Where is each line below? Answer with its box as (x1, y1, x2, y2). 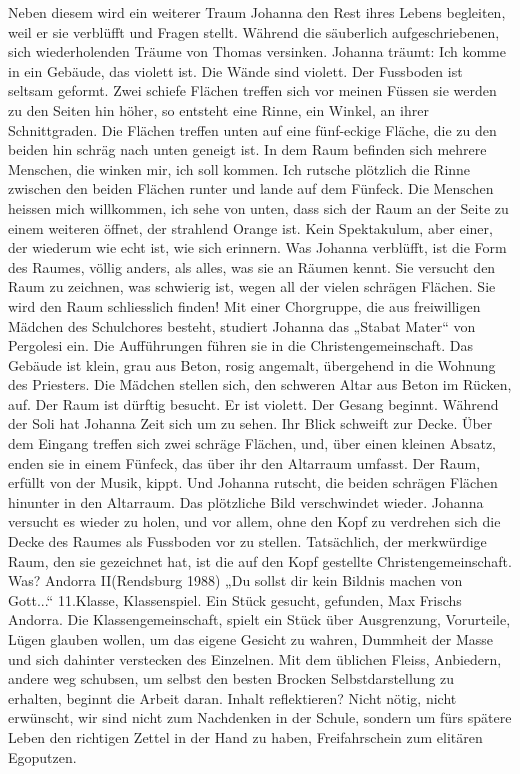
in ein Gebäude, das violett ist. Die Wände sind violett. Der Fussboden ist (8, 60, 463, 81)
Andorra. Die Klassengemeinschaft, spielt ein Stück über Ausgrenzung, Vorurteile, (8, 609, 511, 630)
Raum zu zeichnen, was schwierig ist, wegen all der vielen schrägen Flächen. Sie (8, 276, 496, 297)
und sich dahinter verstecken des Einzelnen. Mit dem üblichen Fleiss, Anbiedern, (8, 648, 502, 669)
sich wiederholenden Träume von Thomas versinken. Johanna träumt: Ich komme (8, 41, 506, 62)
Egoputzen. (8, 746, 77, 767)
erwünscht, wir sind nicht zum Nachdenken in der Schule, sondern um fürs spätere (8, 707, 512, 728)
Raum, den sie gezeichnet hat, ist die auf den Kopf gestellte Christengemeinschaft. (8, 550, 512, 571)
